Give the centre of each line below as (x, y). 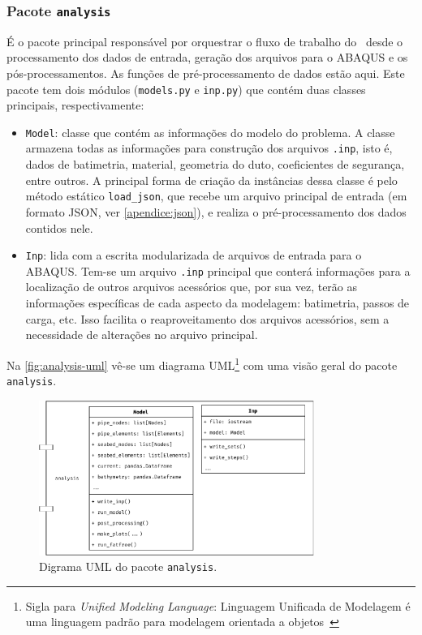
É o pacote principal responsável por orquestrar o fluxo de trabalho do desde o (205, 41)
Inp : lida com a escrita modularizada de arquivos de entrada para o (194, 255)
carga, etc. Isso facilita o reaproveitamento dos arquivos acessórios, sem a (207, 318)
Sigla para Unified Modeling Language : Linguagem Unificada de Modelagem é (218, 605)
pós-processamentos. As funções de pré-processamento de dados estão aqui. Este (206, 73)
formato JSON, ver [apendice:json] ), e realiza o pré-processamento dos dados (216, 211)
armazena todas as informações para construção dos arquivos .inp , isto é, (209, 148)
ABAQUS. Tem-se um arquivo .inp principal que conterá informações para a (218, 270)
